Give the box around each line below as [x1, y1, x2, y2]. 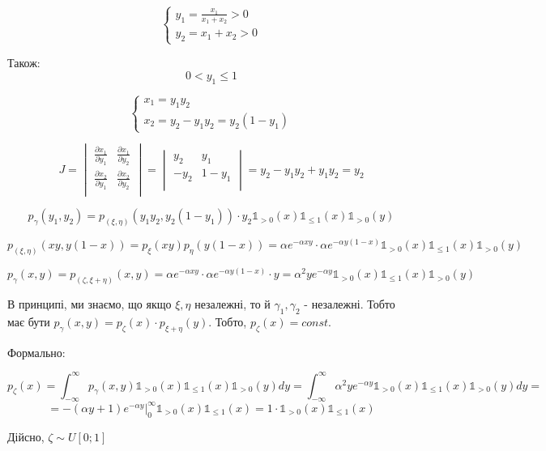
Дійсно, [7, 428, 45, 445]
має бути [7, 313, 50, 330]
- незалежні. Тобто [304, 295, 395, 312]
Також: [7, 54, 41, 71]
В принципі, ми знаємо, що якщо [7, 295, 172, 312]
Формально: [7, 343, 66, 360]
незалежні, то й [194, 295, 271, 312]
